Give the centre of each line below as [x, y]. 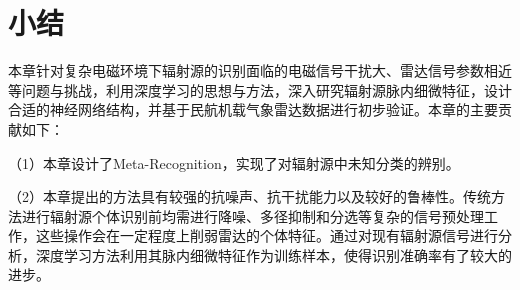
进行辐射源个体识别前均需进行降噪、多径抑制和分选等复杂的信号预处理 [252, 215]
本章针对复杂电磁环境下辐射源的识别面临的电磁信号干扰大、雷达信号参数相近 [260, 70]
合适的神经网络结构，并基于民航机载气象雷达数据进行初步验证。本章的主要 [253, 109]
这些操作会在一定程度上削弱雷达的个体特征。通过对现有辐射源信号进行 [266, 235]
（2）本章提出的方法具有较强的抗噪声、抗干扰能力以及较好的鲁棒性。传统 [249, 196]
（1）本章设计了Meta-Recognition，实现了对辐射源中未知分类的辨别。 [234, 162]
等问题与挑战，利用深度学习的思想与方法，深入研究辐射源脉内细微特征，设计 [260, 89]
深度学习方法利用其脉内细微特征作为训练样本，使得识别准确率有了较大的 [273, 254]
